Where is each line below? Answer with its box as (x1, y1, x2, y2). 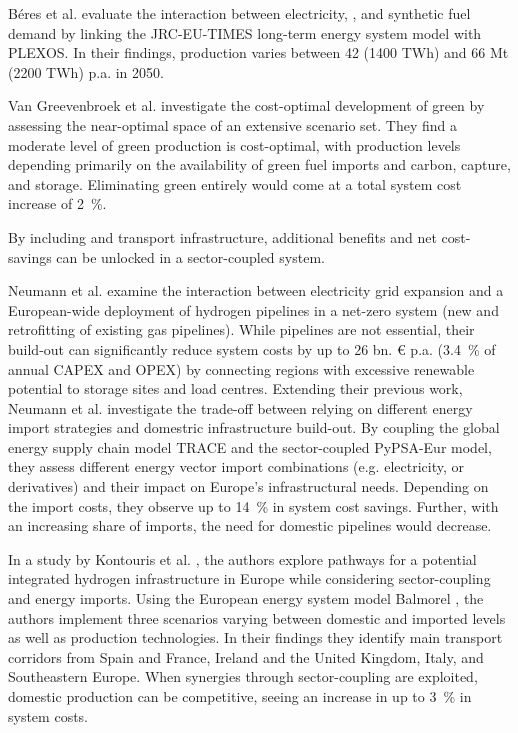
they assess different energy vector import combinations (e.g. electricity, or (8, 456, 464, 477)
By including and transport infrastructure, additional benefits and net (8, 226, 437, 247)
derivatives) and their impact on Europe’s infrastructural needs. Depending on (8, 476, 489, 497)
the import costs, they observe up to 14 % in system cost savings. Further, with (8, 495, 499, 516)
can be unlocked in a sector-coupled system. (56, 246, 325, 267)
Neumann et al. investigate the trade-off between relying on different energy (8, 397, 473, 418)
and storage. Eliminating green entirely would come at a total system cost (8, 173, 462, 194)
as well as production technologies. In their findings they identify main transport (8, 627, 503, 648)
